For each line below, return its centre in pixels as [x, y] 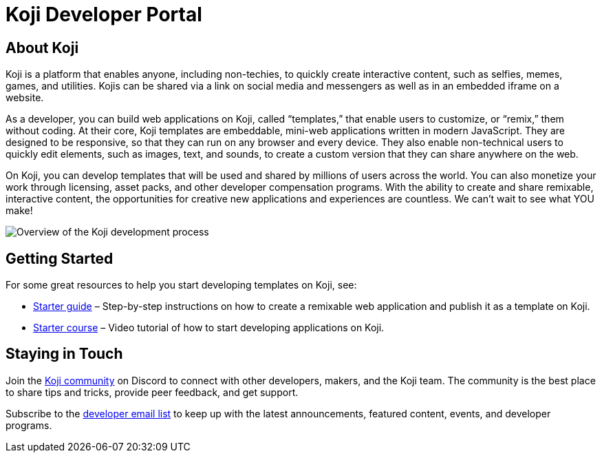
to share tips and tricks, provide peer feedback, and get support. [152, 392]
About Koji [42, 48]
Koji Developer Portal [104, 14]
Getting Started [60, 258]
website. [25, 98]
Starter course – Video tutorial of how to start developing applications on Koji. [209, 328]
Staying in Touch [64, 354]
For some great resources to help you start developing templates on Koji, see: [181, 285]
